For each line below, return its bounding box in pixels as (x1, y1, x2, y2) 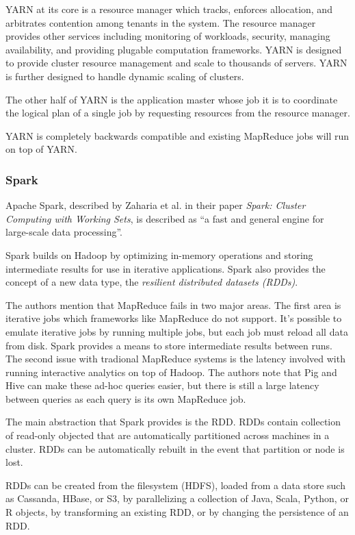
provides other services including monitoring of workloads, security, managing (5, 29, 330, 43)
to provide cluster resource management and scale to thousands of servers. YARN (5, 55, 347, 70)
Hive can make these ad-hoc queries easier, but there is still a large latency (5, 378, 319, 393)
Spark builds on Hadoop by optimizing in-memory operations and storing (5, 247, 313, 262)
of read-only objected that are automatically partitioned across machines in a (5, 428, 330, 443)
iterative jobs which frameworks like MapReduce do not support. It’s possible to (5, 311, 342, 325)
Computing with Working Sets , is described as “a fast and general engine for (5, 211, 324, 225)
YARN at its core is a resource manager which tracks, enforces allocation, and (5, 2, 332, 16)
